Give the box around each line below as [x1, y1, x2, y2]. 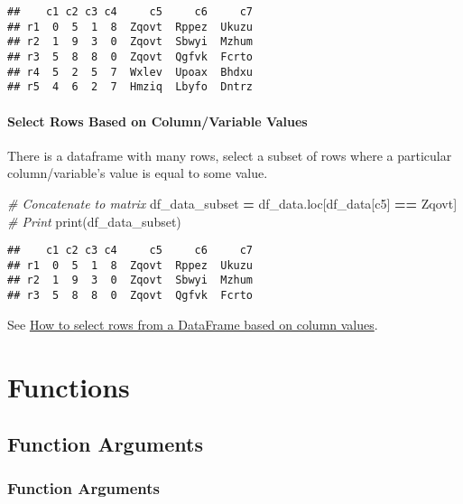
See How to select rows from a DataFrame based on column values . [7, 314, 378, 333]
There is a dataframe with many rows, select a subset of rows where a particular [7, 145, 452, 164]
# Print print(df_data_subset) [7, 211, 181, 230]
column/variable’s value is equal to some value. [7, 163, 268, 182]
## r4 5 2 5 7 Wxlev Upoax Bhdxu [7, 65, 254, 79]
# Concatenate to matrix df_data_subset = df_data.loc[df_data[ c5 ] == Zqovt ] [7, 193, 458, 212]
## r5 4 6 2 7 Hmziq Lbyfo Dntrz [7, 80, 254, 94]
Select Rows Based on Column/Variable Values [7, 111, 308, 130]
